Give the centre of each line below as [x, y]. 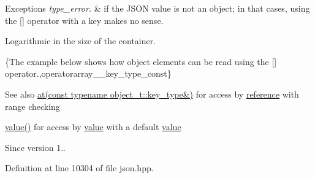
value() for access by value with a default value [93, 127]
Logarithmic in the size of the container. [81, 41]
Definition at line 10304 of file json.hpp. [79, 168]
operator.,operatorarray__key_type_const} [88, 73]
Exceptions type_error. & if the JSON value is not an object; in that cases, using [157, 8]
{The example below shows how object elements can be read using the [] [141, 61]
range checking [32, 106]
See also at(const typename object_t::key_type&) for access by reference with [152, 94]
